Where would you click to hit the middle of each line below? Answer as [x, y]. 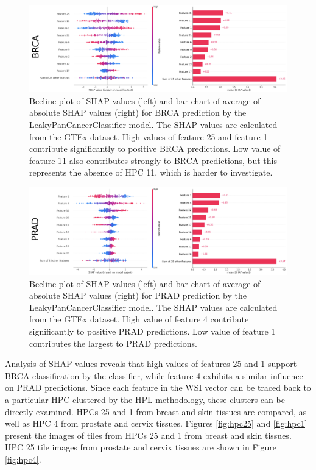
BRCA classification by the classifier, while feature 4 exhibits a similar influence [154, 375]
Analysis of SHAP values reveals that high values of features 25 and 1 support [151, 364]
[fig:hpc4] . [23, 459]
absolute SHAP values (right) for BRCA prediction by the [138, 112]
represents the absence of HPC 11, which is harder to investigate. [151, 172]
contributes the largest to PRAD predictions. [113, 343]
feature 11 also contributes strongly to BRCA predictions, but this [153, 160]
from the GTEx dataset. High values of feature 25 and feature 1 [149, 136]
